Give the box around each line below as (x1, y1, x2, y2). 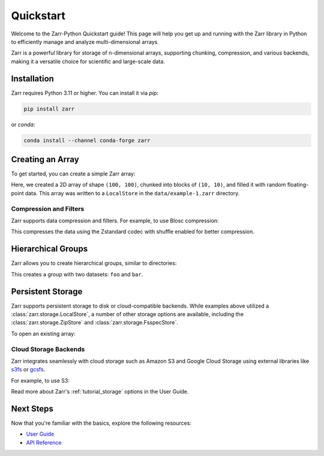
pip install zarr (23, 105, 75, 112)
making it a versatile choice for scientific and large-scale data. (11, 58, 165, 65)
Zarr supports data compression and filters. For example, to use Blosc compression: (11, 217, 219, 224)
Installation (11, 73, 54, 84)
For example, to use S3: (11, 377, 70, 384)
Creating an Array (11, 154, 79, 165)
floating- (287, 181, 309, 189)
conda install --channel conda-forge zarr (23, 137, 151, 144)
